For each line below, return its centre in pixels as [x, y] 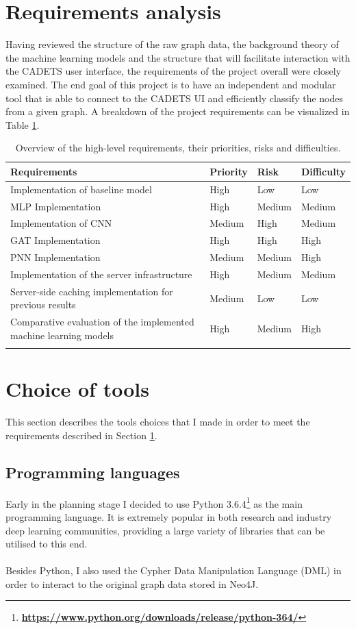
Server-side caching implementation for [92, 291]
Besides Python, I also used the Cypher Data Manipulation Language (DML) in [174, 570]
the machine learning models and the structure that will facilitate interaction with [178, 57]
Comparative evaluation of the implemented [102, 322]
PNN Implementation [55, 257]
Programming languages [93, 472]
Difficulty [323, 171]
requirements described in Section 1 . [81, 435]
